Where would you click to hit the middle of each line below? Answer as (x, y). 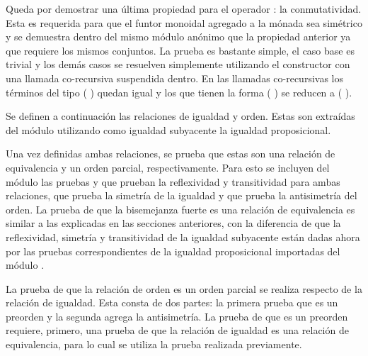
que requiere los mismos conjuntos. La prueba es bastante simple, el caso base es (180, 50)
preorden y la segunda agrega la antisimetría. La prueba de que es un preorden (177, 316)
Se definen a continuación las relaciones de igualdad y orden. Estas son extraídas (180, 116)
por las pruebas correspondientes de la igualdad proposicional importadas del (173, 251)
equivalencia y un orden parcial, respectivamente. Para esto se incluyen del (168, 167)
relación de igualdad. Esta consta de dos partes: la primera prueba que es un (172, 302)
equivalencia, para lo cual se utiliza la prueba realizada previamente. (154, 344)
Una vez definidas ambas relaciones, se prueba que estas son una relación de (171, 154)
